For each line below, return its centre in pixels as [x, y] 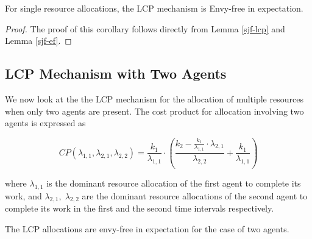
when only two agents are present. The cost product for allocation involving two [154, 111]
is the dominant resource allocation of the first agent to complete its [174, 183]
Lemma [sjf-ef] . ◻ [38, 41]
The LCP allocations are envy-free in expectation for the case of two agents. [147, 228]
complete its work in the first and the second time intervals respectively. [140, 208]
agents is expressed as [45, 123]
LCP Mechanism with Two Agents [116, 73]
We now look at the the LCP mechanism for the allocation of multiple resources [154, 98]
